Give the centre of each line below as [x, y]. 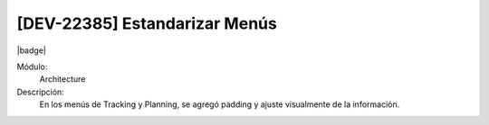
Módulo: [32, 67]
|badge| [32, 50]
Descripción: [41, 92]
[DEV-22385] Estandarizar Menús [147, 23]
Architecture [62, 79]
